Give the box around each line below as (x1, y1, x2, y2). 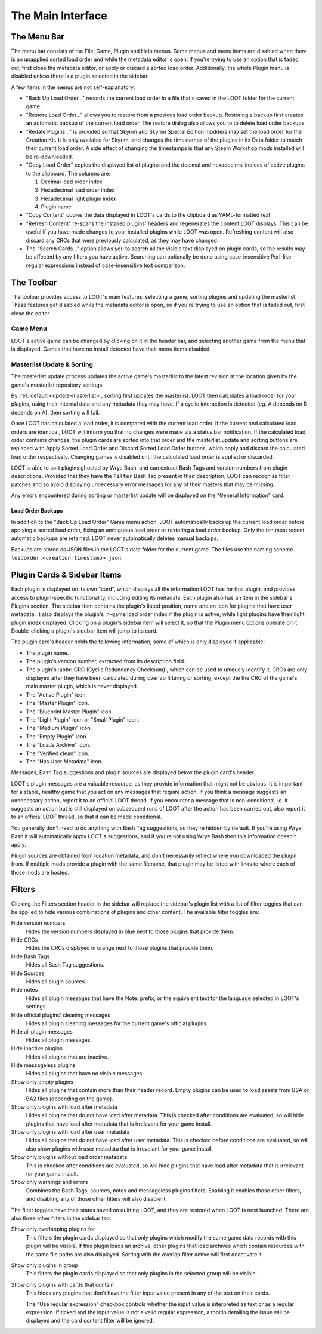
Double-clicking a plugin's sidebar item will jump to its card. (11, 627, 158, 634)
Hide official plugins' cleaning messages (11, 1011, 110, 1019)
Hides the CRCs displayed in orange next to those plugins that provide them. (26, 944, 214, 952)
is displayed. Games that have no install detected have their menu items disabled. (11, 345, 211, 352)
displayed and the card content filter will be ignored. (26, 1317, 154, 1324)
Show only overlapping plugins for (11, 1225, 95, 1233)
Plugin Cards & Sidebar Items (11, 570, 122, 580)
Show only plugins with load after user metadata (11, 1128, 130, 1136)
